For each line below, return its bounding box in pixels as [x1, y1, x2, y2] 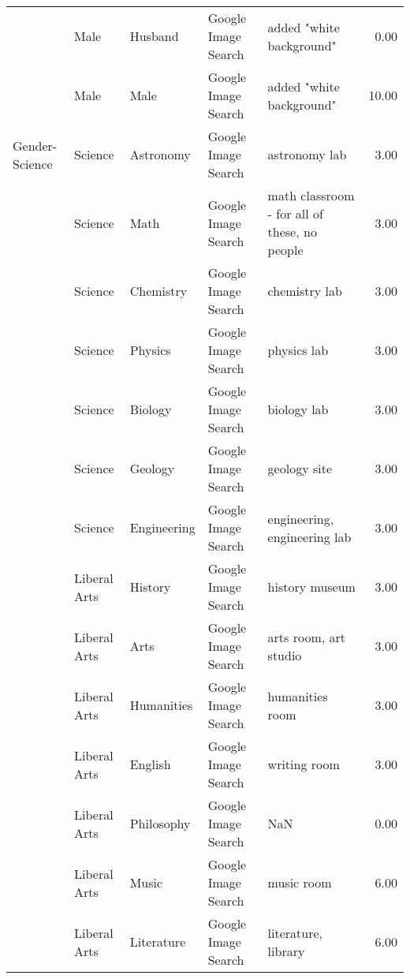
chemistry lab [267, 282, 342, 300]
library [267, 941, 305, 960]
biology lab [267, 400, 329, 418]
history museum [267, 577, 356, 596]
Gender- [13, 136, 58, 155]
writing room [267, 755, 340, 773]
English [129, 755, 171, 773]
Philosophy [129, 814, 191, 832]
